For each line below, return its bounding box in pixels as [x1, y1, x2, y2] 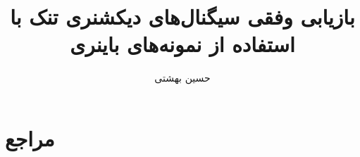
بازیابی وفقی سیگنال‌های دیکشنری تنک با [10, 2, 355, 31]
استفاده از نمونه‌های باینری [70, 30, 295, 58]
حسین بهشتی [154, 70, 211, 85]
